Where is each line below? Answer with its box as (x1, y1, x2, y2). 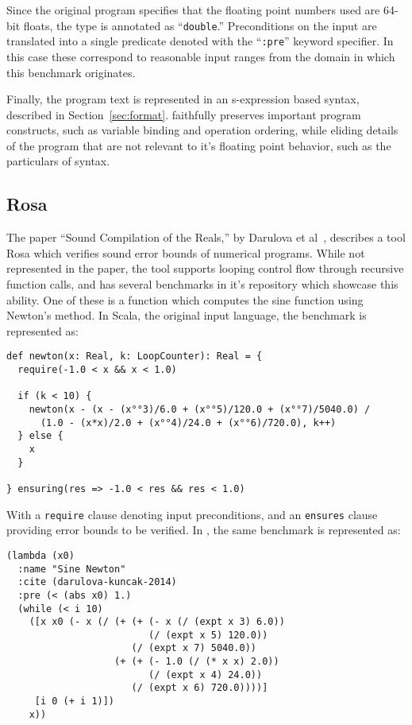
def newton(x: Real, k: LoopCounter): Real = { (6, 351, 263, 362)
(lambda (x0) (6, 549, 75, 561)
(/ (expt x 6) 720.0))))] (131, 682, 268, 694)
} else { (17, 430, 64, 442)
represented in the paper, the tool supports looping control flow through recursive (6, 260, 404, 277)
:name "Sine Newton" (17, 563, 126, 575)
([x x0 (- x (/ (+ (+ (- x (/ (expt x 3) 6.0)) (29, 616, 285, 628)
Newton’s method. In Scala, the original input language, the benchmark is (6, 307, 367, 324)
